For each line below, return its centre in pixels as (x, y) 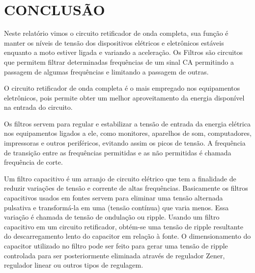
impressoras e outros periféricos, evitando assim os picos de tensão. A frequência (125, 143)
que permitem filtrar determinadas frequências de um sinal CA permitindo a (119, 62)
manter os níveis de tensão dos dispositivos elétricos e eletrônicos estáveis (114, 42)
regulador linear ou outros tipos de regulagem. (74, 265)
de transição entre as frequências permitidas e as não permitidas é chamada (118, 152)
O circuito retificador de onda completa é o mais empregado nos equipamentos (122, 88)
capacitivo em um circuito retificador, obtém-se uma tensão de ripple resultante (124, 226)
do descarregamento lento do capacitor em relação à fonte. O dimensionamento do (127, 236)
